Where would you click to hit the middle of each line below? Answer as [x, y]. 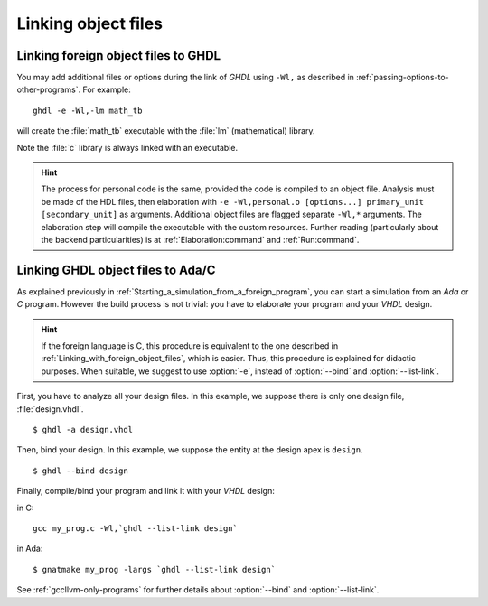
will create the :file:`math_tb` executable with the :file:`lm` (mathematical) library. [166, 131]
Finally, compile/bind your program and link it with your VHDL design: [145, 491]
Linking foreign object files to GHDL [119, 56]
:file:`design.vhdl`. [50, 409]
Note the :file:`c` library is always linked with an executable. [127, 147]
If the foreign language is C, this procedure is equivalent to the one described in [190, 346]
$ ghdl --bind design [80, 471]
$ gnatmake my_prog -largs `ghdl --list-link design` [154, 569]
